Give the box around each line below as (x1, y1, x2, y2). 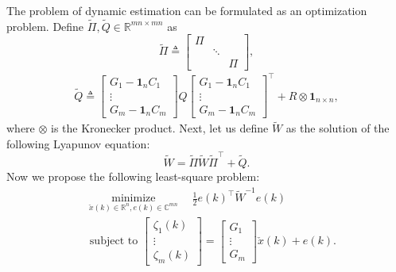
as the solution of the (285, 120, 390, 136)
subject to (89, 236, 138, 247)
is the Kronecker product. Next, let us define (51, 120, 269, 136)
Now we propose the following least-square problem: (6, 168, 260, 185)
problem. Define (6, 17, 84, 34)
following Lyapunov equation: (6, 135, 150, 151)
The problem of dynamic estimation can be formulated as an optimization (6, 2, 367, 18)
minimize (111, 193, 156, 205)
